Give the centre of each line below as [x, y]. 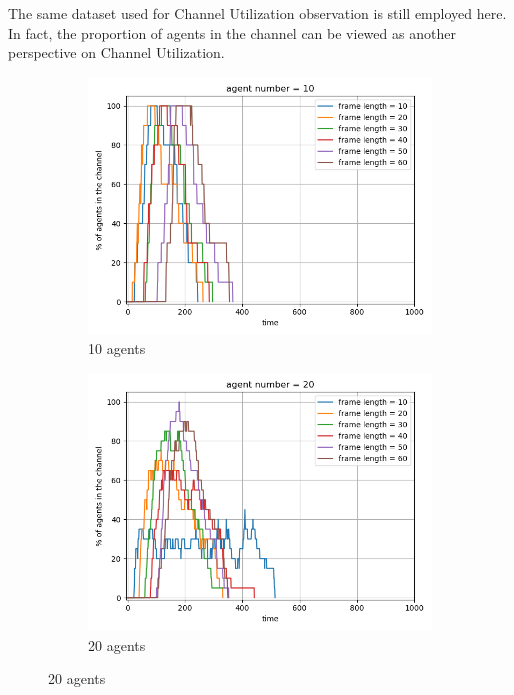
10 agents [117, 348]
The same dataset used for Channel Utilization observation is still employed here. [257, 13]
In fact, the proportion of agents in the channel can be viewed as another [232, 32]
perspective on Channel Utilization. [116, 52]
